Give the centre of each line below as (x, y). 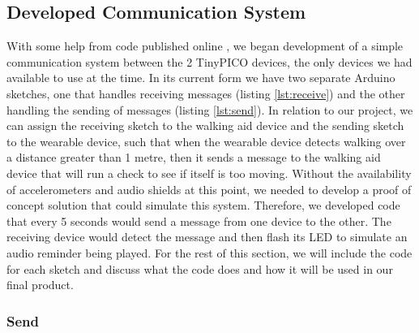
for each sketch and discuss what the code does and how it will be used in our (200, 268)
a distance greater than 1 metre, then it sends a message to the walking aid (194, 157)
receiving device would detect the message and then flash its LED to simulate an (207, 237)
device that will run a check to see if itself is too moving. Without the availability (209, 173)
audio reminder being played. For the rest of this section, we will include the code (209, 252)
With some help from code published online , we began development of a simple (205, 46)
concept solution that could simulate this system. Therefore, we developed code (203, 205)
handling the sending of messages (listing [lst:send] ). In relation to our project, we (210, 109)
